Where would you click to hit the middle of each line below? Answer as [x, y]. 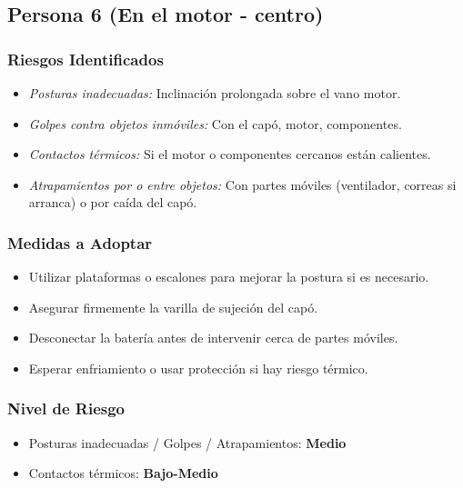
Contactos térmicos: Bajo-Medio [123, 473]
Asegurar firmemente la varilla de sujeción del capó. [173, 307]
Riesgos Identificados [86, 59]
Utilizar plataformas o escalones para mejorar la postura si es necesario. [229, 277]
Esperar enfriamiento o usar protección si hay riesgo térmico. [198, 368]
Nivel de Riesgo [66, 408]
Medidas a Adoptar [80, 242]
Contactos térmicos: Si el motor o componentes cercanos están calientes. [230, 154]
